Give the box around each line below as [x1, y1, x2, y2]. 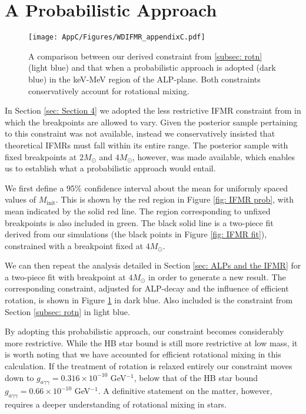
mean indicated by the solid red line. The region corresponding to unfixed [5, 204, 271, 217]
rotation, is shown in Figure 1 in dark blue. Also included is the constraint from [5, 294, 293, 306]
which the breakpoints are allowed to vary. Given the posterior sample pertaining [5, 115, 298, 128]
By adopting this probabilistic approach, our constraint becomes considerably [5, 325, 284, 337]
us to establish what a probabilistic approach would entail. [5, 162, 216, 174]
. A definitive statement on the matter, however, [98, 385, 272, 397]
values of [5, 193, 36, 206]
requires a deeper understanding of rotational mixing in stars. [5, 398, 227, 410]
